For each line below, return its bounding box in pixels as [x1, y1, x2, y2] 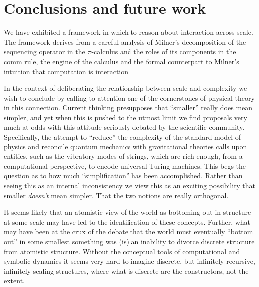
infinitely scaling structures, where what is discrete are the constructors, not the [4, 265, 249, 276]
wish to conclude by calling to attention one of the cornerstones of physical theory [4, 92, 255, 103]
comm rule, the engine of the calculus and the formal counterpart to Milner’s [4, 56, 239, 66]
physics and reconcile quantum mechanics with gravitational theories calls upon [4, 141, 247, 151]
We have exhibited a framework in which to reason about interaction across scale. [4, 27, 253, 37]
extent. [4, 275, 25, 286]
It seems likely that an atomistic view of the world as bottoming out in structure [4, 207, 251, 217]
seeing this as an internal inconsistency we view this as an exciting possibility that [4, 180, 255, 191]
